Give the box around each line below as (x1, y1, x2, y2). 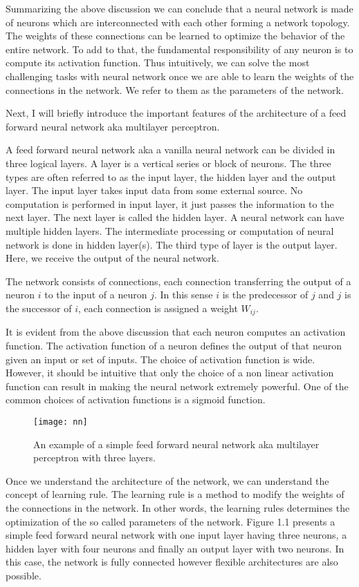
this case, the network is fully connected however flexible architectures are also (6, 555, 338, 569)
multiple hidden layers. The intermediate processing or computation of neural (6, 223, 334, 238)
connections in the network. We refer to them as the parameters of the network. (6, 82, 344, 97)
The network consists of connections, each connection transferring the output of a (6, 273, 351, 288)
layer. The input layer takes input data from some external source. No (6, 183, 303, 198)
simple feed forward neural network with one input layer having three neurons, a (6, 528, 347, 542)
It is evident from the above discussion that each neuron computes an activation (6, 325, 346, 339)
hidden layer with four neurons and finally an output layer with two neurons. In (6, 541, 344, 555)
